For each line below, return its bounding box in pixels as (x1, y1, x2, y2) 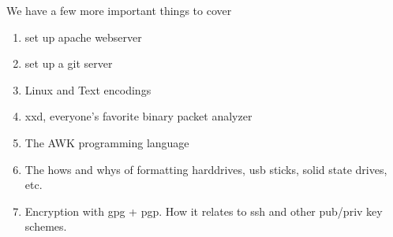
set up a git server (24, 55, 113, 72)
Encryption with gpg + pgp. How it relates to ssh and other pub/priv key (24, 202, 383, 219)
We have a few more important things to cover (6, 2, 232, 18)
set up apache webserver (24, 28, 142, 45)
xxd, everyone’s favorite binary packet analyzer (24, 108, 253, 124)
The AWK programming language (24, 134, 189, 150)
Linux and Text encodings (24, 81, 152, 98)
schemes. (24, 218, 67, 235)
